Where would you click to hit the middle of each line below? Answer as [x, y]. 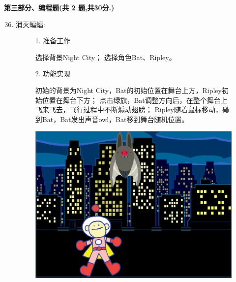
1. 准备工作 [53, 41]
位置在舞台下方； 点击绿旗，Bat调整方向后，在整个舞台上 [135, 100]
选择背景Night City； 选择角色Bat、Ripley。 [105, 57]
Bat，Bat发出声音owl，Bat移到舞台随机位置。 [115, 119]
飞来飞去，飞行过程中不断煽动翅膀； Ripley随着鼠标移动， [129, 110]
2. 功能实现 [53, 74]
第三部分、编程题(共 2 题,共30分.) [59, 7]
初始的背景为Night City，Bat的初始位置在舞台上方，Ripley [128, 90]
